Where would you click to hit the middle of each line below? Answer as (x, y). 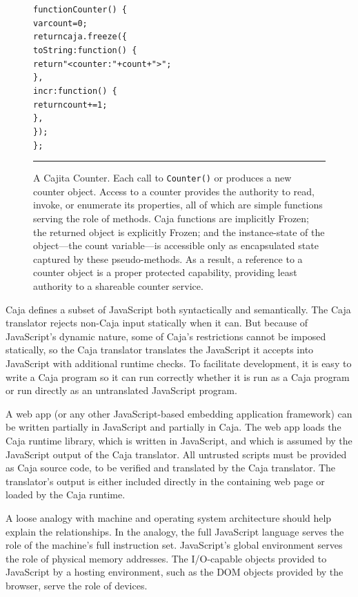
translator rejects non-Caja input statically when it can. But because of (157, 323)
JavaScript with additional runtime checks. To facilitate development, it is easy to (179, 363)
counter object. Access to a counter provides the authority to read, (174, 191)
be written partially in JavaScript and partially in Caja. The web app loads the (173, 427)
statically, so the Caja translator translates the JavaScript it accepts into (160, 350)
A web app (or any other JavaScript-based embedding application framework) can (179, 413)
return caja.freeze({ (80, 37)
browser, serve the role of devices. (77, 585)
